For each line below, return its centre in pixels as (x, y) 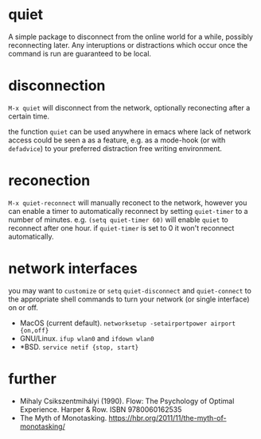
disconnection (57, 86)
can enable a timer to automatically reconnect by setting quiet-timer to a (128, 211)
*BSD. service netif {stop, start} (79, 347)
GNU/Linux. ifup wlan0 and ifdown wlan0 (87, 338)
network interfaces (73, 269)
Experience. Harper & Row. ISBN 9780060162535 (101, 409)
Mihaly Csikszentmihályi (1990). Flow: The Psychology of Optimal (127, 401)
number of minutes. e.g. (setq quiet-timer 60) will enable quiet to (118, 219)
